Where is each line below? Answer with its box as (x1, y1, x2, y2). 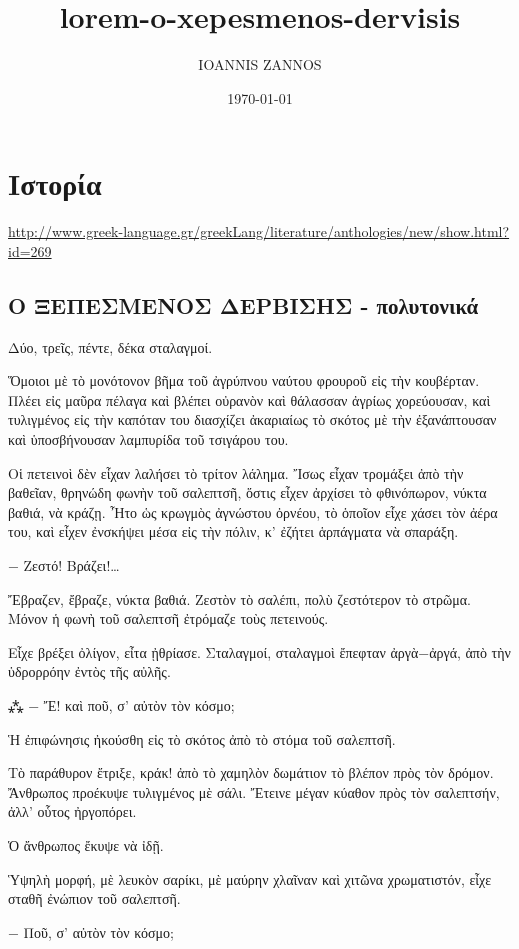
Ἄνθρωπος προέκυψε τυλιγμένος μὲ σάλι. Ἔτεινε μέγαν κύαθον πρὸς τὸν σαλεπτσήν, (8, 781, 500, 802)
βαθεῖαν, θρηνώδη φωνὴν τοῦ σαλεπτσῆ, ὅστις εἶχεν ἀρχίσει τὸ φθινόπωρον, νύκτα (8, 482, 487, 503)
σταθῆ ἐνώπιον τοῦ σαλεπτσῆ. (8, 888, 181, 909)
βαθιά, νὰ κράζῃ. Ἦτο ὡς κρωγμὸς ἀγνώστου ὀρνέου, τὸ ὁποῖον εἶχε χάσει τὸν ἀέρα (8, 501, 498, 522)
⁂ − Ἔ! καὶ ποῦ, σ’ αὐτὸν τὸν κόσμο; (8, 694, 235, 715)
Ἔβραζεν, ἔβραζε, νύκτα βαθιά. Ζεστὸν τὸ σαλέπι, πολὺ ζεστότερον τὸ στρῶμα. (8, 588, 471, 609)
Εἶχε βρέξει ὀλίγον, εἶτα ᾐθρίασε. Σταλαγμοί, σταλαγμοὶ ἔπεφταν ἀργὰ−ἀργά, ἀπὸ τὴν (8, 641, 511, 662)
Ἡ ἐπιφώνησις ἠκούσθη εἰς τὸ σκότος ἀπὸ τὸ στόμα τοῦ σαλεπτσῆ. (8, 728, 396, 749)
